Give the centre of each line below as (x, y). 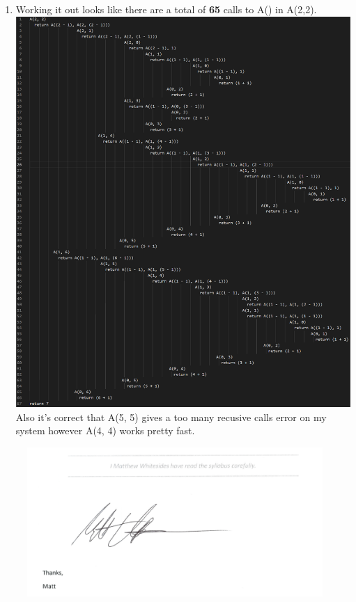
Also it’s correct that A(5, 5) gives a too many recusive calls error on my (171, 417)
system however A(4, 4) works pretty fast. (105, 430)
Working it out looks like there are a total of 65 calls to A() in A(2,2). (166, 9)
